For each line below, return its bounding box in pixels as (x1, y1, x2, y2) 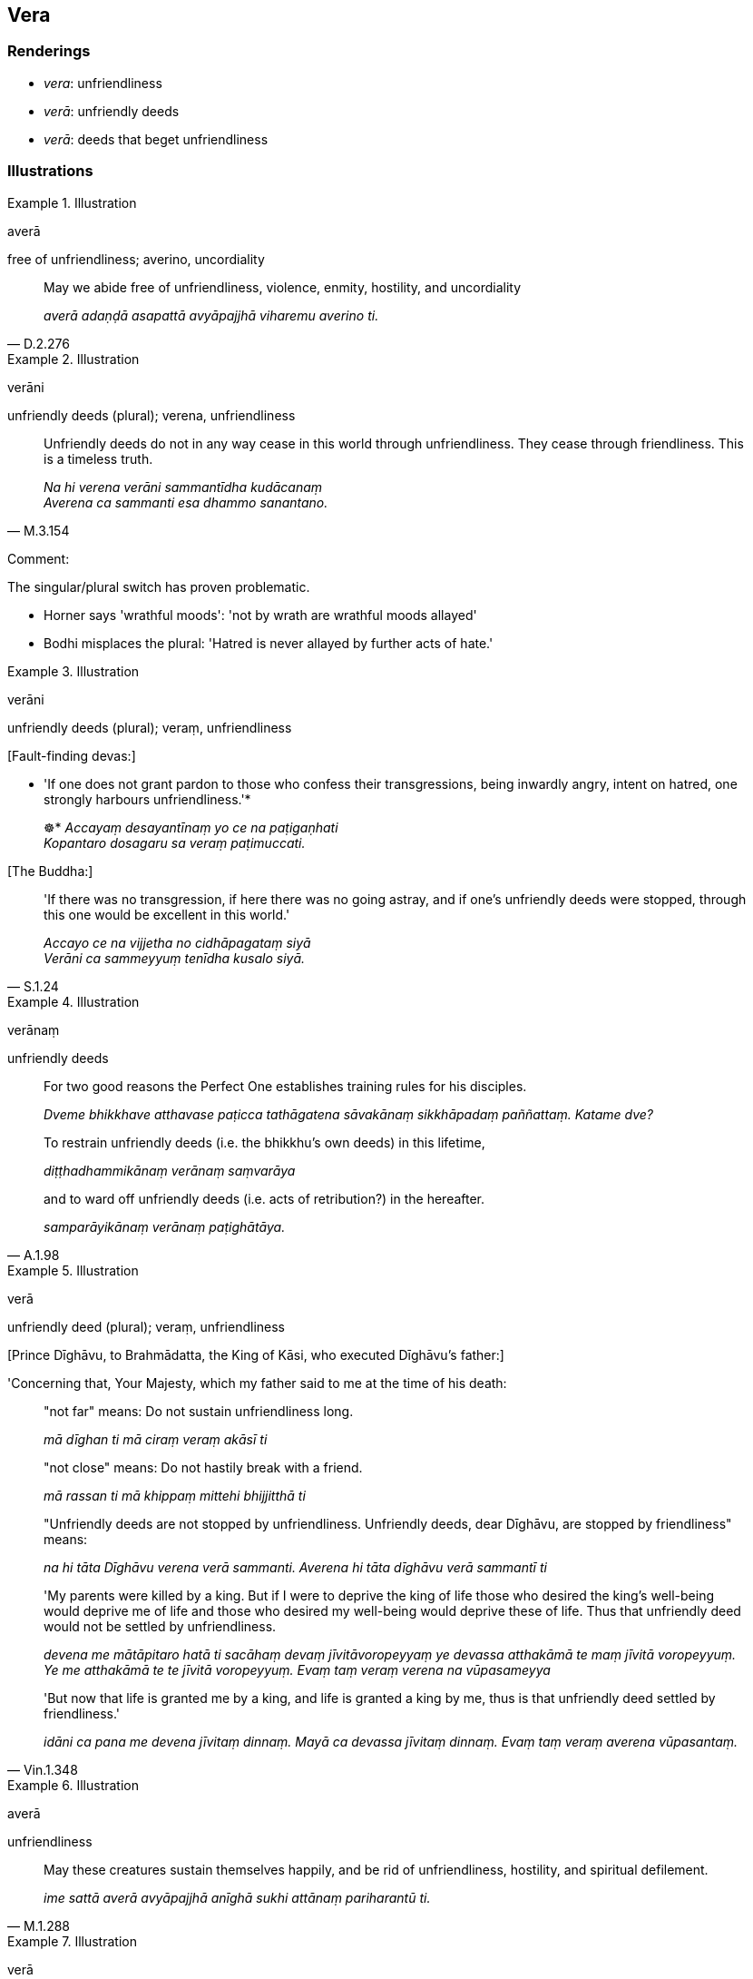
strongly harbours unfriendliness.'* (44, 791, 251, 807)
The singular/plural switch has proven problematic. (7, 578, 310, 595)
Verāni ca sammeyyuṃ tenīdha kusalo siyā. (44, 950, 305, 966)
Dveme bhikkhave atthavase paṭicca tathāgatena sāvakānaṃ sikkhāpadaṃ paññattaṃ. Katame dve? (44, 1106, 653, 1122)
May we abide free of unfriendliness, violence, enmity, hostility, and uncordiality (44, 279, 522, 295)
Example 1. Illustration (7, 194, 137, 211)
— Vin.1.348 (7, 1761, 78, 1777)
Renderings (7, 42, 91, 61)
